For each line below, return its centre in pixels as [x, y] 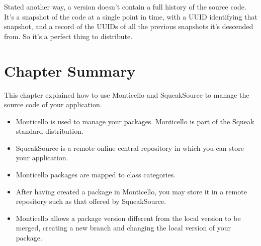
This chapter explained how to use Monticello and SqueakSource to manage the [127, 94]
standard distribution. [50, 131]
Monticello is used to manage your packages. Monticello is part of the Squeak [135, 121]
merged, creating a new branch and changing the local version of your [123, 228]
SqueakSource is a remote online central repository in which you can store [130, 148]
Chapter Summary [70, 70]
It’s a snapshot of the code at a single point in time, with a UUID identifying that [131, 16]
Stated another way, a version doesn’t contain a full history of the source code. [125, 7]
